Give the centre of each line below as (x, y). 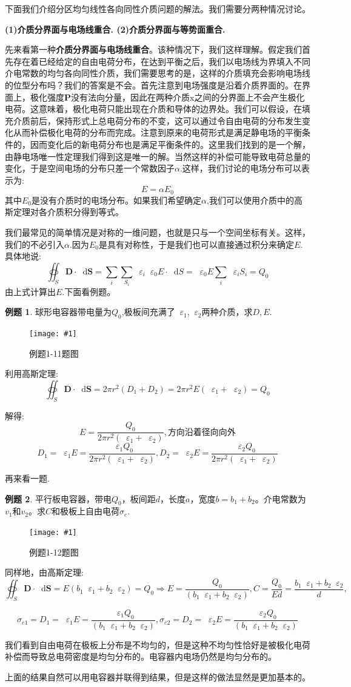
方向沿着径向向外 (202, 432)
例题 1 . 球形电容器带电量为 (58, 312)
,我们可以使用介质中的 (250, 200)
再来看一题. (27, 478)
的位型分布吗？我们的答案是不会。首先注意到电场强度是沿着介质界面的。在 (153, 85)
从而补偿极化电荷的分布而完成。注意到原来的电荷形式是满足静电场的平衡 (157, 132)
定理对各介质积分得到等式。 (68, 212)
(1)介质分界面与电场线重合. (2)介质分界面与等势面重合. (115, 29)
